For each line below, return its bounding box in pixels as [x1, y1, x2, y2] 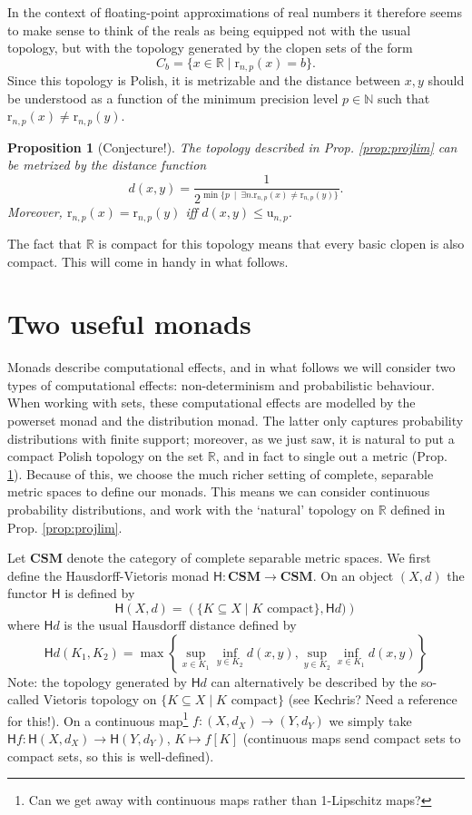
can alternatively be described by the [211, 672, 418, 691]
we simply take [329, 711, 412, 730]
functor [7, 584, 48, 603]
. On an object [312, 565, 394, 584]
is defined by [64, 584, 135, 603]
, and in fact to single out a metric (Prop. [215, 447, 447, 466]
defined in [390, 499, 446, 518]
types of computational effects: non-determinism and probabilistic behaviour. [7, 375, 436, 394]
